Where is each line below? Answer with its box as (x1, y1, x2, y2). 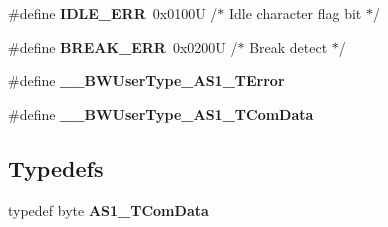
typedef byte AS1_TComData (8, 199, 209, 220)
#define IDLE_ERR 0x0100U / (8, 3, 218, 23)
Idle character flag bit (228, 3, 362, 23)
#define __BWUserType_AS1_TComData (8, 103, 314, 124)
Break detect (249, 36, 328, 57)
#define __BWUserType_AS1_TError (8, 70, 285, 91)
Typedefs (8, 152, 104, 183)
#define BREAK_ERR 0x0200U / (8, 36, 238, 57)
